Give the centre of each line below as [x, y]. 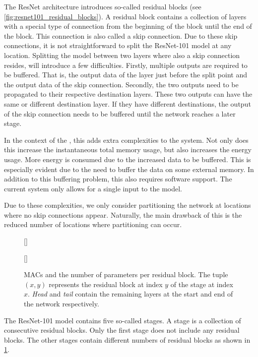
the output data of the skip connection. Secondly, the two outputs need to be [121, 84]
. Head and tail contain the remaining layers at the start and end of [130, 294]
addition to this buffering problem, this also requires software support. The [118, 179]
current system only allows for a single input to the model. [93, 188]
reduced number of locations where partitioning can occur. [93, 224]
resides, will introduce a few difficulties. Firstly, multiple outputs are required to [126, 65]
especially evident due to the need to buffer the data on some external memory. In [129, 169]
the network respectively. [62, 304]
